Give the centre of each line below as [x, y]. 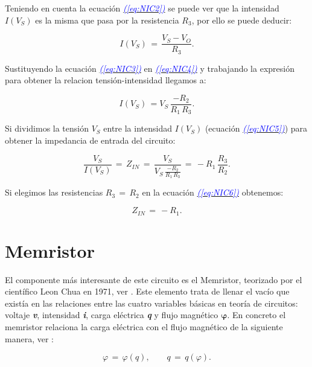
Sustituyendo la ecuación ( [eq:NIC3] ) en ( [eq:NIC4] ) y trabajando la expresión [150, 68]
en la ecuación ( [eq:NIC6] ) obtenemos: [213, 192]
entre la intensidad [138, 128]
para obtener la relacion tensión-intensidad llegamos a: [106, 80]
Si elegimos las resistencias [54, 192]
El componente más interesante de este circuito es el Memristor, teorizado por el [154, 279]
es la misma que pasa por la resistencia [107, 20]
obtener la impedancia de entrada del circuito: [90, 140]
